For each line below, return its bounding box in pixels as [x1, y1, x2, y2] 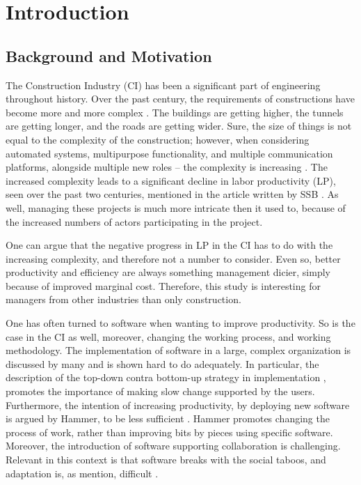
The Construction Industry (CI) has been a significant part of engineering [6, 77, 321, 92]
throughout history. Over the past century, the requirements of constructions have [6, 91, 355, 106]
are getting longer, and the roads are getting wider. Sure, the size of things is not [6, 118, 352, 133]
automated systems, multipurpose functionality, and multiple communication [6, 146, 333, 160]
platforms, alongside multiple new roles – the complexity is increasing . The [6, 160, 328, 174]
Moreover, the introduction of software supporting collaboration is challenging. [6, 438, 341, 453]
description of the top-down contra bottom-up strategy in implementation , [6, 370, 326, 385]
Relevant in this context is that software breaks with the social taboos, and [6, 452, 326, 467]
